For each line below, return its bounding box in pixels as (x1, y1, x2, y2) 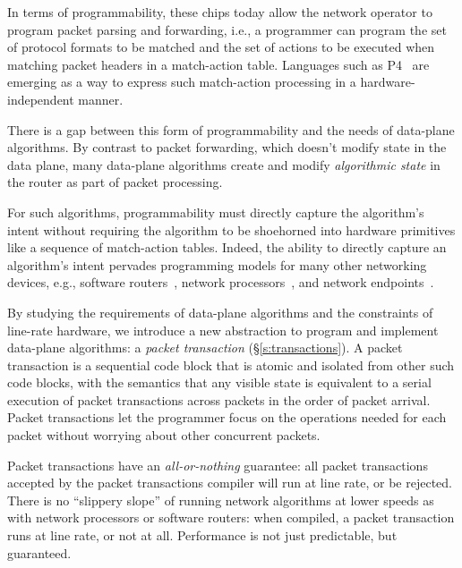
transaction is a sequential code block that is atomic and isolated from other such (7, 355, 455, 374)
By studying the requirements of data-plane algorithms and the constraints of (7, 302, 433, 321)
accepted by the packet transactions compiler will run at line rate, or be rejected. (7, 473, 452, 492)
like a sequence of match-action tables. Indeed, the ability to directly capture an (7, 238, 447, 257)
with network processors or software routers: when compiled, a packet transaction (7, 508, 455, 527)
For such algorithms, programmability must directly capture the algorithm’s (7, 202, 424, 221)
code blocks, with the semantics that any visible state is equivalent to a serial (7, 373, 432, 392)
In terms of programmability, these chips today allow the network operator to (7, 3, 432, 21)
